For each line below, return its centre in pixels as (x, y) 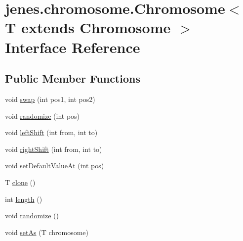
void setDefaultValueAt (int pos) (55, 166)
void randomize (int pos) (42, 116)
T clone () (20, 182)
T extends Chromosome (88, 27)
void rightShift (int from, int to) (54, 149)
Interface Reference (73, 47)
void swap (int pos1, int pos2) (50, 99)
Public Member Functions (73, 78)
